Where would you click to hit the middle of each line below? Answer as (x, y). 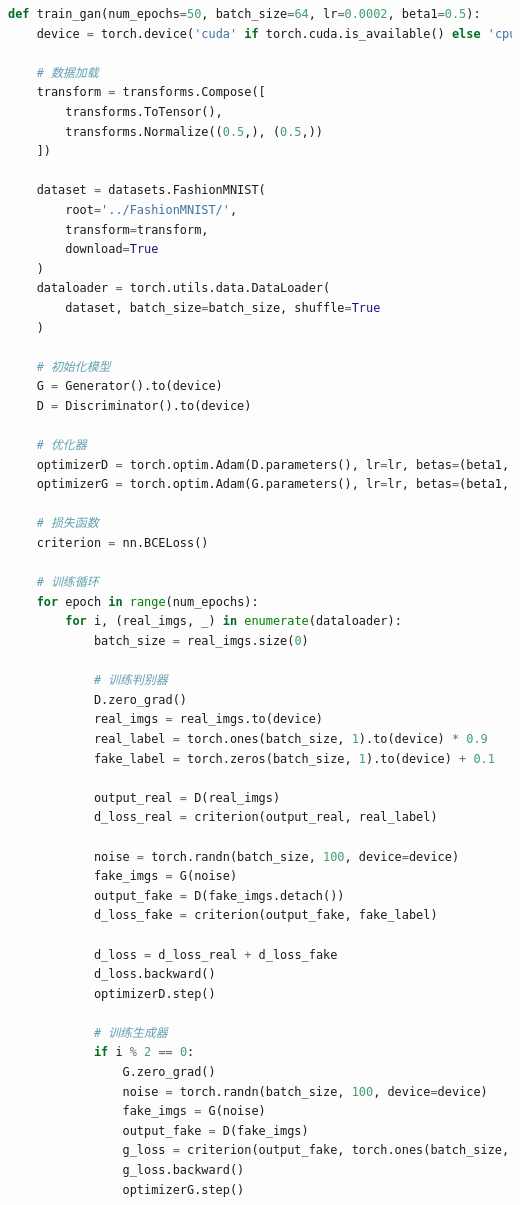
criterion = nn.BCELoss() (122, 543)
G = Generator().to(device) (129, 386)
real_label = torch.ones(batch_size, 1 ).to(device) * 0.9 (290, 738)
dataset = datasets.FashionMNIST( (151, 190)
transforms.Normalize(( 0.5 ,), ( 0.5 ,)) (194, 131)
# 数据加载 (67, 72)
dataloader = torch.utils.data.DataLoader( (183, 288)
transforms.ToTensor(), (144, 111)
